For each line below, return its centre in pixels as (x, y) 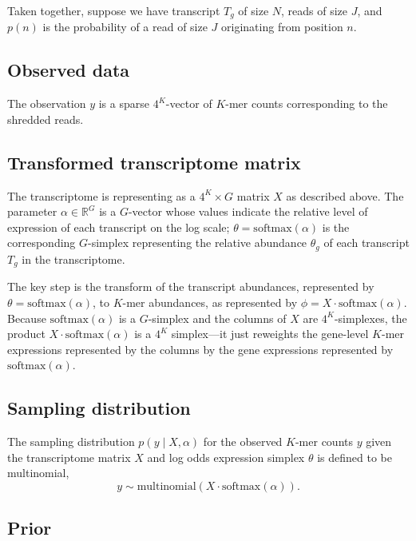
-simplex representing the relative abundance (198, 243)
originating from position (282, 27)
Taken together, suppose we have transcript (114, 10)
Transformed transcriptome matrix (154, 162)
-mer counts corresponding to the (307, 103)
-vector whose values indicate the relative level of (248, 211)
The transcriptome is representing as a (101, 195)
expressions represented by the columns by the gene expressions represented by (200, 349)
